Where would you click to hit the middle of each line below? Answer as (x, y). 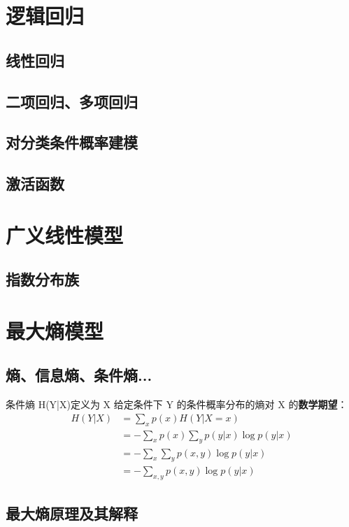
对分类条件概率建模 (72, 142)
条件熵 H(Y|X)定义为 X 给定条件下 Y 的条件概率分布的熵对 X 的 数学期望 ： (177, 404)
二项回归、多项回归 (72, 101)
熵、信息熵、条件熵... (79, 375)
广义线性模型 (65, 234)
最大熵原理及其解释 (72, 513)
